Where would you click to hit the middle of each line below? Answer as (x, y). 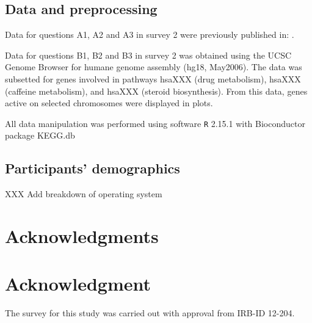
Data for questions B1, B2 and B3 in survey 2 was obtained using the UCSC (148, 55)
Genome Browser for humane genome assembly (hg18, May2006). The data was (154, 67)
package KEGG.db (40, 135)
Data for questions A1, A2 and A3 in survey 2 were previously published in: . (150, 34)
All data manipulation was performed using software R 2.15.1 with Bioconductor (155, 123)
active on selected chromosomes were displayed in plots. (109, 103)
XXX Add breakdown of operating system (84, 194)
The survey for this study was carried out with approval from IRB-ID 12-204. (150, 313)
